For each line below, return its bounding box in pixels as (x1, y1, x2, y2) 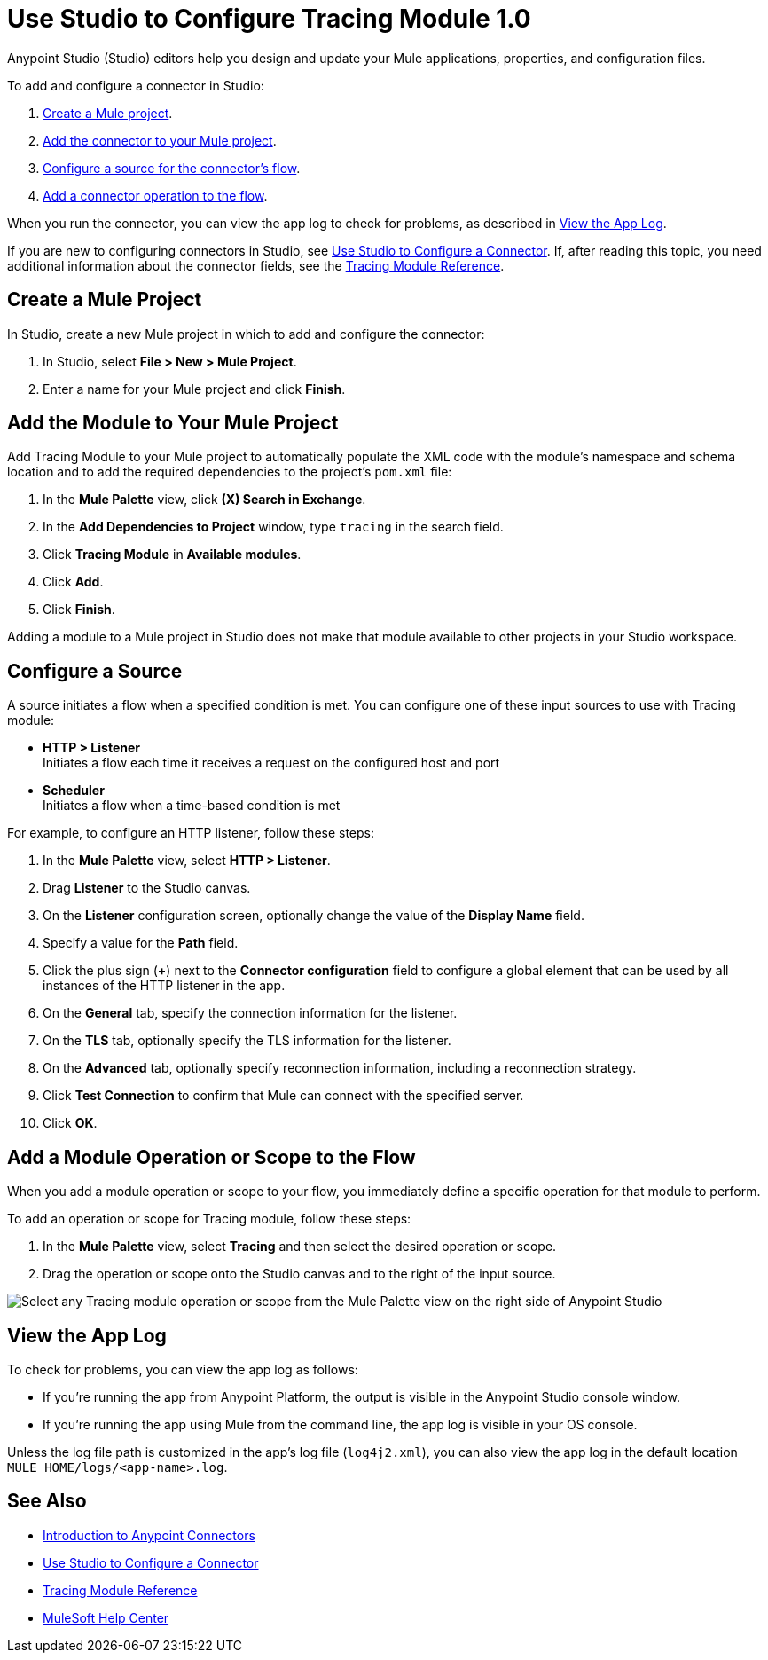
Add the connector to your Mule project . (43, 132, 277, 148)
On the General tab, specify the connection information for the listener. (43, 1005, 458, 1021)
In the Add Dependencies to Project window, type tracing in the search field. (43, 519, 504, 535)
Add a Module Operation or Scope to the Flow (7, 1145, 416, 1168)
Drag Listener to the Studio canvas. (43, 880, 251, 896)
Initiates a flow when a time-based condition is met (43, 798, 341, 814)
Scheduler (43, 783, 105, 799)
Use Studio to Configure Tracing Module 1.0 (7, 4, 531, 34)
